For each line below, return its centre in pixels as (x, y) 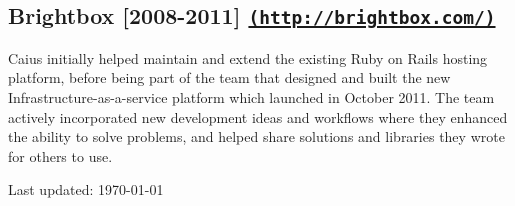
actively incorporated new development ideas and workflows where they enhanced (258, 116)
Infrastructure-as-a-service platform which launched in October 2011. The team (251, 96)
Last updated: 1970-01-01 (86, 189)
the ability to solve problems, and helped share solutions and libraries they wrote (256, 136)
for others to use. (60, 155)
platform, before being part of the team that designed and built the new (229, 77)
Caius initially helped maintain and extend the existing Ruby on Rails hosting (248, 57)
